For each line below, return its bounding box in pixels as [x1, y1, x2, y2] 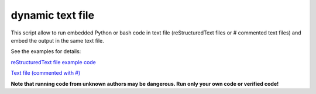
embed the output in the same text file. [11, 37, 105, 44]
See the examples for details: [11, 48, 81, 55]
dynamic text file [11, 9, 95, 22]
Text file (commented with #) [11, 69, 81, 76]
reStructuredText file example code [11, 58, 97, 65]
